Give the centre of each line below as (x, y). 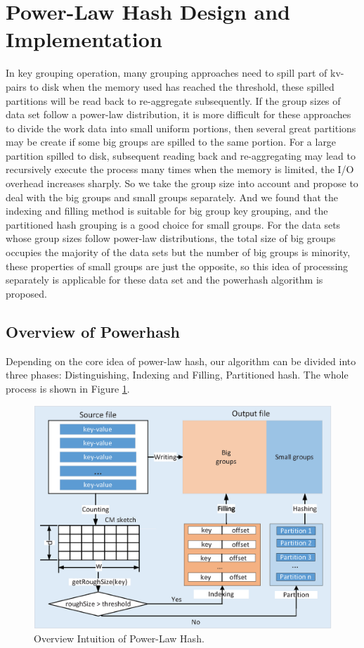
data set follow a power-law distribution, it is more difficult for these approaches (178, 114)
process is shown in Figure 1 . (68, 388)
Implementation (84, 39)
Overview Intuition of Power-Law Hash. (119, 639)
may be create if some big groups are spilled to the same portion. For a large (171, 142)
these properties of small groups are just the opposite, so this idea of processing (177, 266)
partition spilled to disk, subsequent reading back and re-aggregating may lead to (181, 155)
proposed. (26, 293)
